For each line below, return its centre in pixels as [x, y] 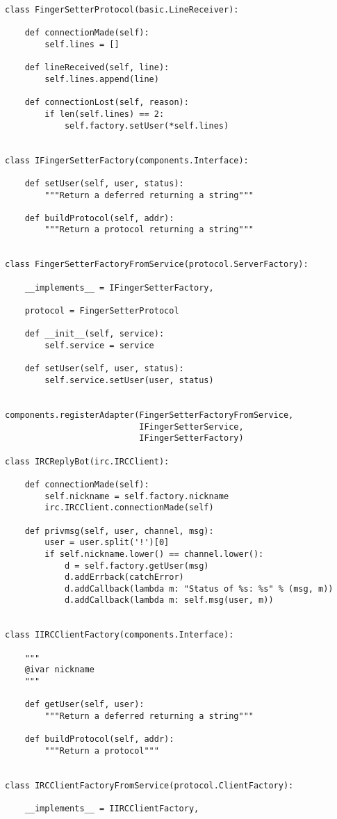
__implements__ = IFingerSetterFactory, [119, 287]
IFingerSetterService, [191, 427]
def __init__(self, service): [94, 334]
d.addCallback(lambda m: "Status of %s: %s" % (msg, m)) [199, 589]
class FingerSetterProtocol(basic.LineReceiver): [122, 10]
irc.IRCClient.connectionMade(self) [129, 508]
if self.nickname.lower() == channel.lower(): [154, 554]
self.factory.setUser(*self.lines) [147, 125]
